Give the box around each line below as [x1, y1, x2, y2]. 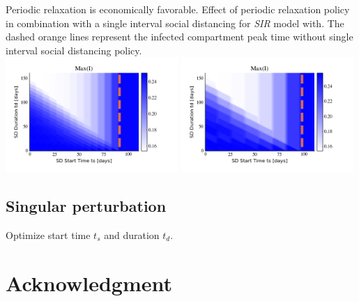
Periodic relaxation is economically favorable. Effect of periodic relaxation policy [6, 2, 350, 16]
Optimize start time [6, 227, 91, 242]
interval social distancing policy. [6, 43, 142, 57]
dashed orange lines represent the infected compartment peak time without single [6, 29, 353, 44]
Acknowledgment [6, 268, 172, 297]
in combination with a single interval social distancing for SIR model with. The [6, 15, 344, 30]
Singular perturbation [6, 194, 167, 216]
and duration [104, 227, 160, 242]
